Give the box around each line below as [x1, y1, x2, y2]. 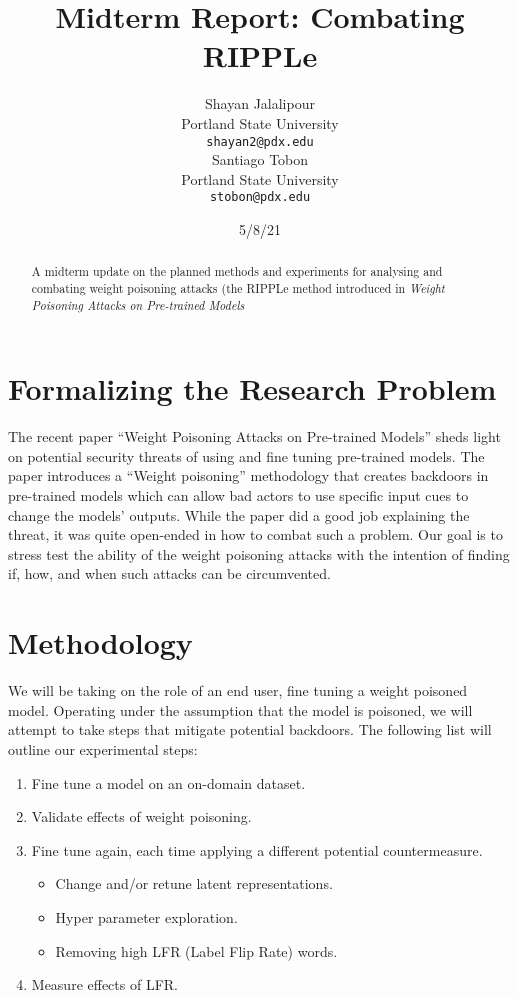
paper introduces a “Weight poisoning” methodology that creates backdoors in [8, 465, 489, 486]
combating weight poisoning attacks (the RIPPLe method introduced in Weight [31, 280, 445, 297]
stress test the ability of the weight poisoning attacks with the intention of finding [8, 543, 510, 564]
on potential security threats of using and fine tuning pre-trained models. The [8, 445, 485, 466]
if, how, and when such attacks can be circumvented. [8, 563, 331, 584]
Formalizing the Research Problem [8, 368, 497, 409]
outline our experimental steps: [8, 738, 198, 759]
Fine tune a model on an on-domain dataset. [31, 772, 306, 793]
